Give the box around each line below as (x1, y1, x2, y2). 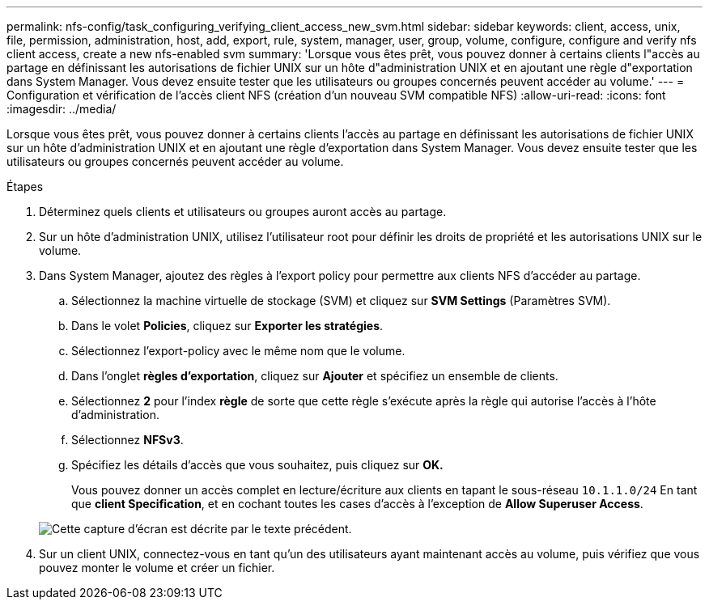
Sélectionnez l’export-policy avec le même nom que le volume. (71, 344, 405, 358)
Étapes (6, 180, 44, 193)
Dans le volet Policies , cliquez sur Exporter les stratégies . (71, 319, 384, 333)
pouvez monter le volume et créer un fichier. (39, 561, 275, 574)
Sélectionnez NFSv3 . (71, 433, 184, 447)
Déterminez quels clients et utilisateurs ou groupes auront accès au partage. (39, 205, 447, 218)
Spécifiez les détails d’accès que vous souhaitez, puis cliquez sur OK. (71, 458, 444, 472)
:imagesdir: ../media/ (6, 102, 117, 116)
